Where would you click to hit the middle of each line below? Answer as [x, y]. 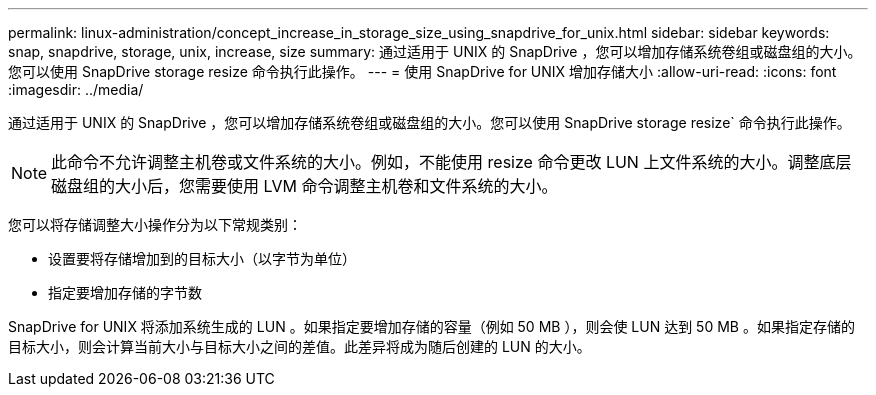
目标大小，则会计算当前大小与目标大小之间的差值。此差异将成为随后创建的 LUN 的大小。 [299, 346]
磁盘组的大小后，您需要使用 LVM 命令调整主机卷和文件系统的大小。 [304, 186]
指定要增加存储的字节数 [125, 292]
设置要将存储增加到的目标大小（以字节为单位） [202, 258]
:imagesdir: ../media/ [76, 89]
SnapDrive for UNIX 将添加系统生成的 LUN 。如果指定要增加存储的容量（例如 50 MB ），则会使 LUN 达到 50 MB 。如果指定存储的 [431, 326]
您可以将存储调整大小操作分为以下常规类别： [155, 224]
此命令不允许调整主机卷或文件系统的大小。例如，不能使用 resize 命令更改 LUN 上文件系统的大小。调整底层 [451, 162]
